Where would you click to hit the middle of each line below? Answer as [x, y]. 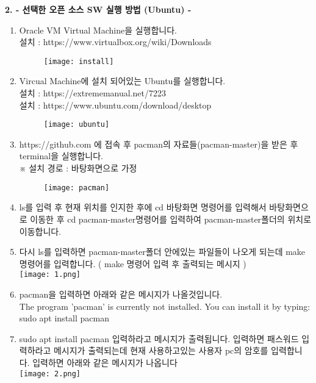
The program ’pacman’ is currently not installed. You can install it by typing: [165, 306]
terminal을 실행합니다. [61, 156]
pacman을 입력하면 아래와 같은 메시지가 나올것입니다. [121, 294]
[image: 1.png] [50, 275]
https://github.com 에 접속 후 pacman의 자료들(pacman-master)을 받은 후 [159, 144]
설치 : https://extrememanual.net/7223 [92, 93]
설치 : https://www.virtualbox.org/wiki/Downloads [115, 42]
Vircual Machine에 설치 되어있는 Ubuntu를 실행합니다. [122, 81]
